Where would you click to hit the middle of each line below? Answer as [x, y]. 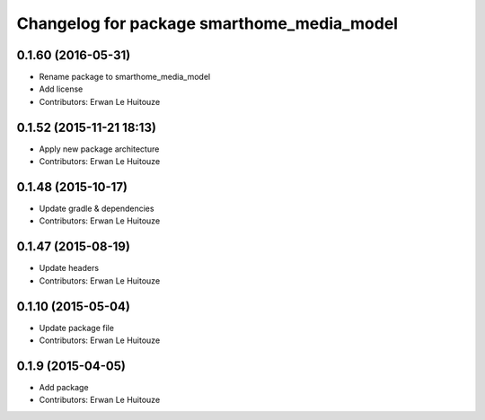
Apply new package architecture [99, 149]
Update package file [76, 328]
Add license [61, 89]
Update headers [69, 268]
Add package [64, 387]
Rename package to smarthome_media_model [125, 77]
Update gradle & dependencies [97, 209]
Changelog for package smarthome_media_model [207, 23]
